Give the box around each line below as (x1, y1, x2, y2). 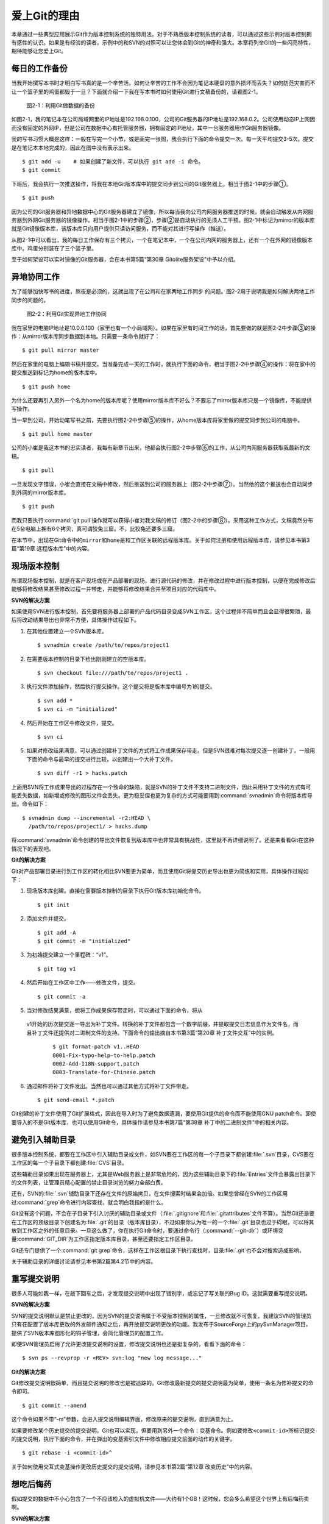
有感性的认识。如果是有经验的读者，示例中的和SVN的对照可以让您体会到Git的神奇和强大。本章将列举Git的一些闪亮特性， (11, 38, 314, 46)
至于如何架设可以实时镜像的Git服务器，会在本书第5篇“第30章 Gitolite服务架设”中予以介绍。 (11, 256, 239, 263)
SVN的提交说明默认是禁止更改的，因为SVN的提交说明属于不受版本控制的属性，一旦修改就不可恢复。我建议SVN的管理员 (11, 1312, 312, 1319)
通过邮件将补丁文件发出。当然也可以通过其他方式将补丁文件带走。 (26, 1082, 192, 1089)
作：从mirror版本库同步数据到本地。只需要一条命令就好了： (11, 332, 160, 340)
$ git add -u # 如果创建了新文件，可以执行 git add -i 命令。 (22, 158, 204, 165)
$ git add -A (37, 929, 76, 936)
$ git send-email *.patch (37, 1097, 115, 1103)
